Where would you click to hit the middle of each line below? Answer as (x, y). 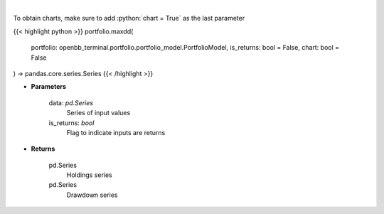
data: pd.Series (71, 102)
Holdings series (90, 175)
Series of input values (98, 113)
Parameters (49, 87)
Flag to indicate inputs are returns (116, 132)
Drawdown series (92, 195)
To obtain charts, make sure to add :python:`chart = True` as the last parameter (129, 18)
